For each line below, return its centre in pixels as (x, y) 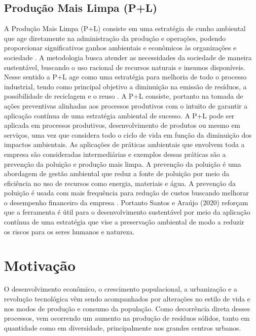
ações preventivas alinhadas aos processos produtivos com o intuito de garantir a (126, 105)
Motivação (40, 265)
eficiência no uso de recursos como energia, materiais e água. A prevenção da (120, 183)
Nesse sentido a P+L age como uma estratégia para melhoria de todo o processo (125, 77)
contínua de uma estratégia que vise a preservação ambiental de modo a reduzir (124, 222)
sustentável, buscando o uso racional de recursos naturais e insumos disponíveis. (125, 67)
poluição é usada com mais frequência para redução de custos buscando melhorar (127, 193)
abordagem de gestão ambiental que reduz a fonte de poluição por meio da (117, 173)
